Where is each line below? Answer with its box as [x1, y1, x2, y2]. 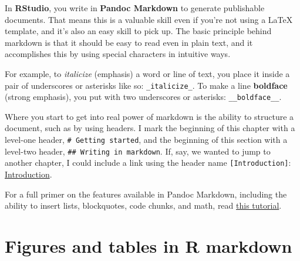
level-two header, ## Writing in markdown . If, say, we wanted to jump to [5, 145, 271, 157]
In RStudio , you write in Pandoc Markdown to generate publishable [5, 2, 265, 14]
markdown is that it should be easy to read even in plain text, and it [5, 36, 253, 48]
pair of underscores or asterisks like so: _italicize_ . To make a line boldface [5, 79, 288, 91]
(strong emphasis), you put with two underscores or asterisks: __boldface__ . [5, 91, 282, 103]
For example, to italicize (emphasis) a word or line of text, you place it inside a [5, 67, 290, 79]
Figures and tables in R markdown [5, 234, 292, 257]
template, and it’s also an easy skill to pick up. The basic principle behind [5, 25, 272, 37]
